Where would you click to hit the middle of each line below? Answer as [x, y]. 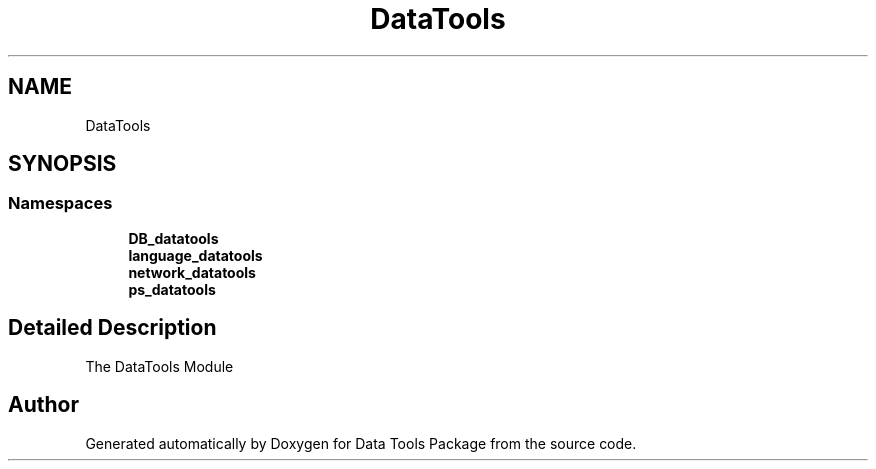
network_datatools [192, 272]
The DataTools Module [159, 366]
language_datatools [195, 255]
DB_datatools [173, 238]
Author [43, 405]
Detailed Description [112, 328]
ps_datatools [172, 289]
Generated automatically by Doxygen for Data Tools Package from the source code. [361, 443]
